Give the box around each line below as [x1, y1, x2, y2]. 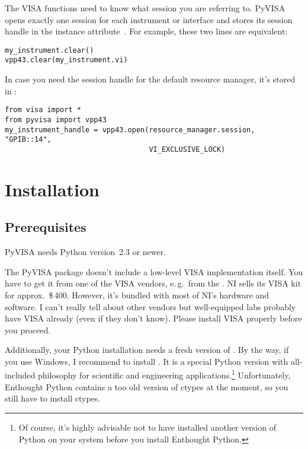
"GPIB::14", [5, 135, 52, 144]
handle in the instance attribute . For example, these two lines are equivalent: [5, 25, 288, 37]
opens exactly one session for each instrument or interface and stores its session [5, 13, 293, 26]
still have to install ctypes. [5, 392, 101, 405]
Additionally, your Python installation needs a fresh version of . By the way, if [5, 343, 289, 356]
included [5, 369, 36, 381]
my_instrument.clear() [5, 46, 94, 55]
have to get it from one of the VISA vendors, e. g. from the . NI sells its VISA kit [5, 277, 301, 289]
